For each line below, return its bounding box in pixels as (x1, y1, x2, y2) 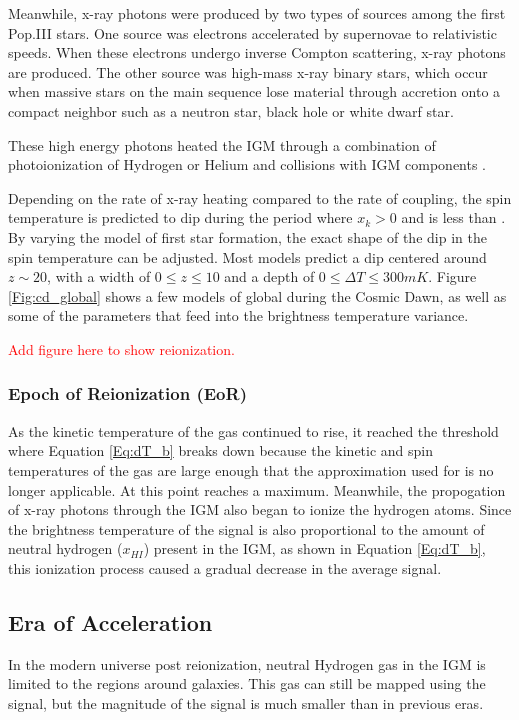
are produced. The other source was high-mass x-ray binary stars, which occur (8, 61, 488, 82)
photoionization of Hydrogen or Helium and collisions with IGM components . (8, 154, 487, 175)
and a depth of (224, 266, 315, 287)
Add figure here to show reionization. (8, 338, 235, 359)
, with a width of (47, 266, 151, 287)
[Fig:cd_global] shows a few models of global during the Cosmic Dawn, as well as (8, 285, 507, 306)
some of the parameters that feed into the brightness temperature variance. (8, 305, 469, 326)
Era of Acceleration (8, 606, 213, 637)
